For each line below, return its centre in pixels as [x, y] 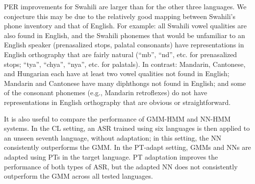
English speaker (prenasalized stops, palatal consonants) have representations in [124, 45]
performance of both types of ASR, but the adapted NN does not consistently [121, 166]
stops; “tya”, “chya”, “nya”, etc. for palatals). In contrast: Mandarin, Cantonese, [125, 64]
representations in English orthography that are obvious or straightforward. [117, 102]
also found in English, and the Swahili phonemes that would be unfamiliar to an [125, 35]
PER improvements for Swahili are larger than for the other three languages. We [125, 6]
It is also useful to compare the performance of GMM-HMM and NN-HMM [117, 118]
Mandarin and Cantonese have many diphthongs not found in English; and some [125, 83]
